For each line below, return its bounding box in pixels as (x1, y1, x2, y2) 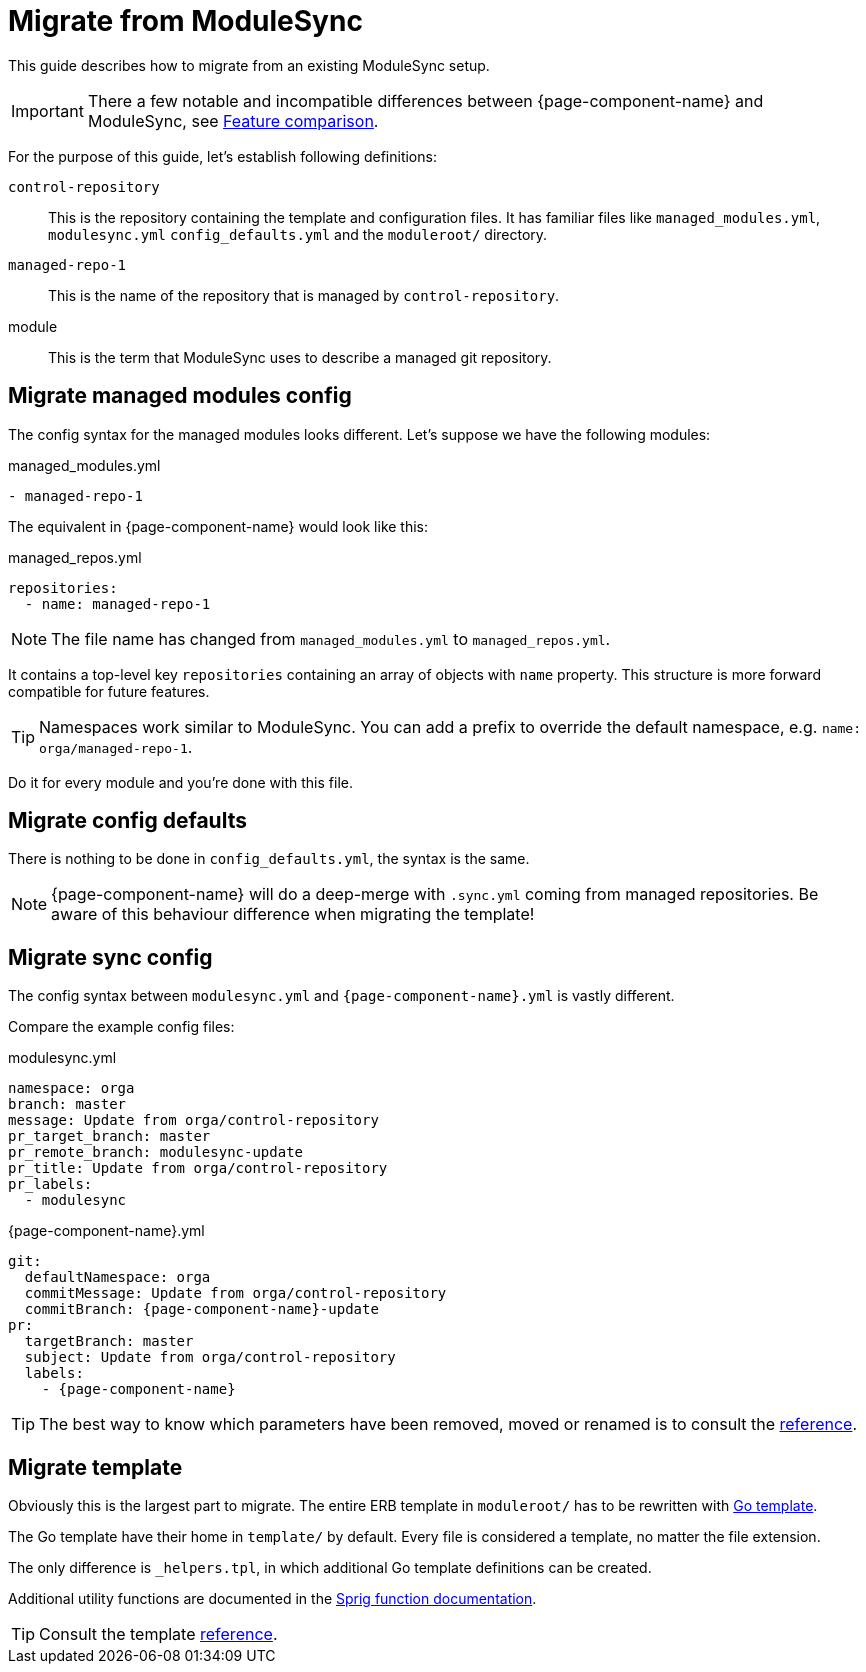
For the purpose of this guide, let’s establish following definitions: (8, 147, 437, 165)
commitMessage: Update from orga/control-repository (24, 1285, 447, 1302)
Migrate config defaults (8, 808, 247, 834)
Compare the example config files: (8, 1018, 235, 1036)
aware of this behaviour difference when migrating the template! (51, 904, 535, 925)
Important (11, 100, 84, 121)
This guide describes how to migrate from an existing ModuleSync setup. (8, 56, 490, 74)
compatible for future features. (8, 682, 210, 700)
